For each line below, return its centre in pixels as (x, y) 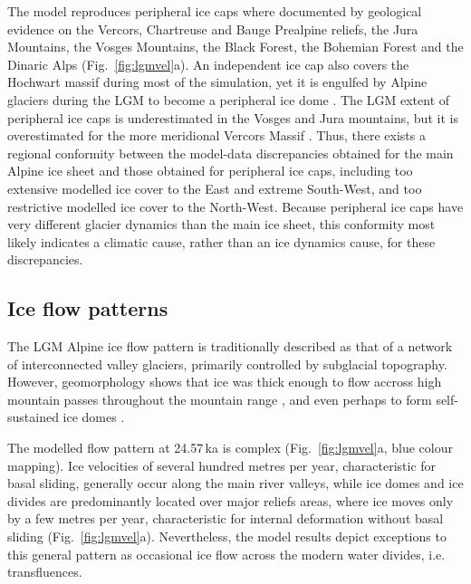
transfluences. (45, 572)
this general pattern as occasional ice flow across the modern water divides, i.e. (226, 554)
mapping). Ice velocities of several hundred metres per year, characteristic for (222, 465)
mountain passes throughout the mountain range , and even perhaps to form (220, 399)
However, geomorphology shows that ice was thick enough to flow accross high (225, 382)
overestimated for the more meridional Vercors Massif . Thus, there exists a (216, 135)
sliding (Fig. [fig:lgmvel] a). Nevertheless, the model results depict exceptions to (227, 536)
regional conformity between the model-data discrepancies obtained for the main (231, 153)
